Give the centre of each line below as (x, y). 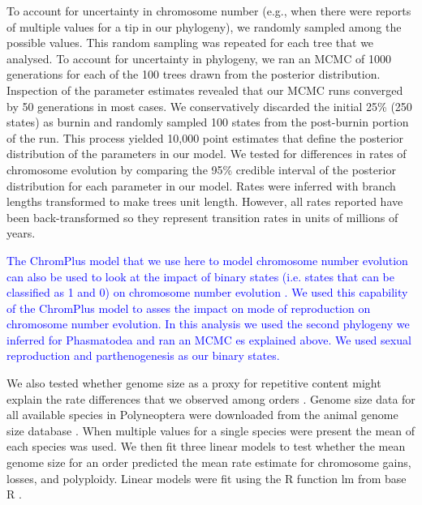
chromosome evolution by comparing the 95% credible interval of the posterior (201, 169)
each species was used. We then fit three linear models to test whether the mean (206, 446)
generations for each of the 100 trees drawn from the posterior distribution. (194, 74)
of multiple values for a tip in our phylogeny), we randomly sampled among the (204, 26)
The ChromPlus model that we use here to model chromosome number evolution (207, 260)
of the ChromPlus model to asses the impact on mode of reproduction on (189, 308)
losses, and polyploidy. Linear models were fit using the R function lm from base (207, 478)
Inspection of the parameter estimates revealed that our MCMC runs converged (205, 90)
